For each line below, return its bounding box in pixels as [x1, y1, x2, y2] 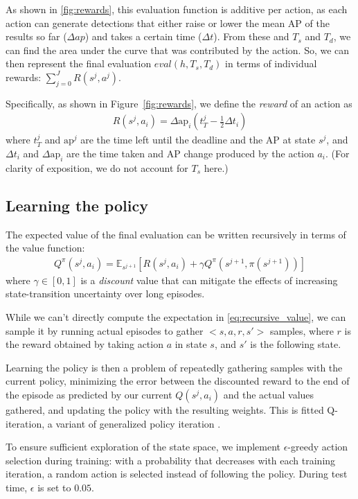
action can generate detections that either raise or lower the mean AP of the [6, 15, 330, 30]
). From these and [213, 29, 289, 44]
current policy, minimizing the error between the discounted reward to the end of [6, 374, 350, 388]
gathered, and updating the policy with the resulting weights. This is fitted [6, 402, 324, 417]
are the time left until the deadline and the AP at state [80, 132, 316, 147]
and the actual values [223, 387, 314, 401]
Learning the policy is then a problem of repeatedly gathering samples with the [6, 360, 343, 374]
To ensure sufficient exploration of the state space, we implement [6, 439, 280, 454]
